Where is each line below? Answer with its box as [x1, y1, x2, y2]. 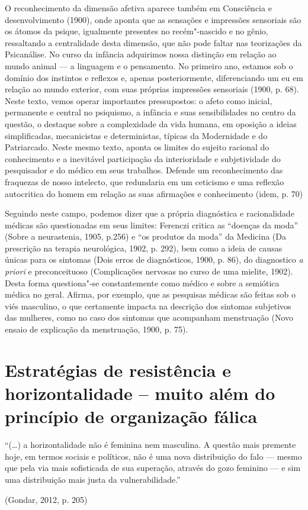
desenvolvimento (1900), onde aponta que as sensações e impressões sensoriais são [5, 13, 301, 25]
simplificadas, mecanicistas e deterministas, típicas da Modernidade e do [5, 129, 268, 141]
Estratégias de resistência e [5, 357, 232, 382]
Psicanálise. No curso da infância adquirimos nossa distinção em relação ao [5, 48, 277, 60]
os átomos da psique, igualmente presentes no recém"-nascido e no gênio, [5, 25, 268, 37]
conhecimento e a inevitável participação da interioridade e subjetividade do [5, 152, 281, 164]
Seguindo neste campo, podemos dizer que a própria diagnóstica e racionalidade [5, 207, 294, 220]
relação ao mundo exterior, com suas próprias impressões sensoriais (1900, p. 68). [5, 83, 299, 95]
